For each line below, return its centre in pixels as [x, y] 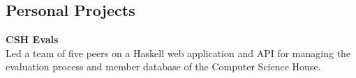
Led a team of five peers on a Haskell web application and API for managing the [178, 53]
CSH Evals [32, 39]
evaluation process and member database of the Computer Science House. [163, 67]
